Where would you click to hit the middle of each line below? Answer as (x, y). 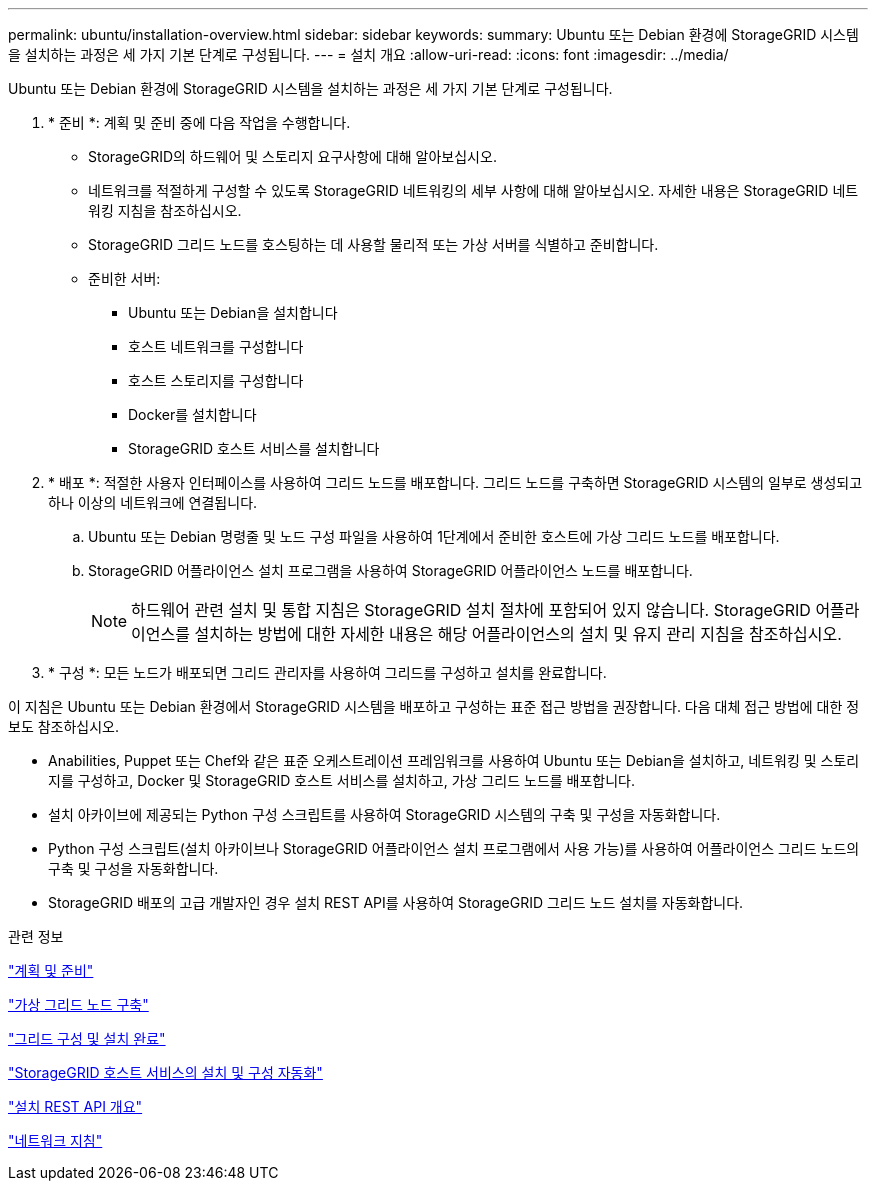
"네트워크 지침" (55, 1140)
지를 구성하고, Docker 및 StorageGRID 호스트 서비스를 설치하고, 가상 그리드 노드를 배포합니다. (342, 780)
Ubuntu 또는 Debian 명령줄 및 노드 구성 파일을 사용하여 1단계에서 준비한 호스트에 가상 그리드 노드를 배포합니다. (434, 536)
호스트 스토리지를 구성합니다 (216, 380)
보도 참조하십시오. (64, 726)
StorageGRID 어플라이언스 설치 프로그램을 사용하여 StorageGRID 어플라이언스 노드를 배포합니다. (390, 570)
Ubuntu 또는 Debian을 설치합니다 (233, 312)
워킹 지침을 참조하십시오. (165, 210)
